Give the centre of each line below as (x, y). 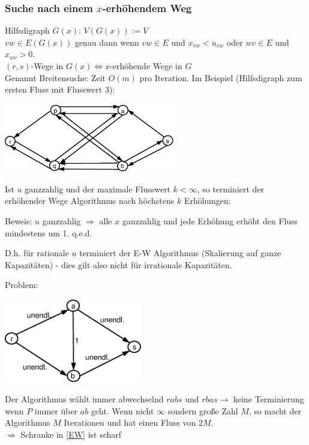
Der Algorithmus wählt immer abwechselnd (84, 399)
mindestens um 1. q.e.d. (49, 232)
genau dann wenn (107, 42)
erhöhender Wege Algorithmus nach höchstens (90, 201)
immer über (56, 410)
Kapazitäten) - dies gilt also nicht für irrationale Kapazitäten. (118, 264)
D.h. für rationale (37, 253)
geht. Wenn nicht (122, 410)
